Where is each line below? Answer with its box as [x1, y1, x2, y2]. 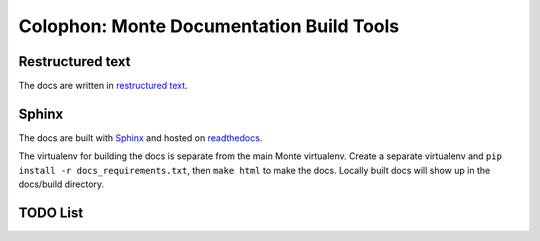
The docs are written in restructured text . [18, 80, 189, 92]
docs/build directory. [18, 178, 105, 190]
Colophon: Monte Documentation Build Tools [18, 15, 400, 37]
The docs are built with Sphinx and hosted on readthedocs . [18, 131, 263, 144]
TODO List [18, 204, 84, 221]
